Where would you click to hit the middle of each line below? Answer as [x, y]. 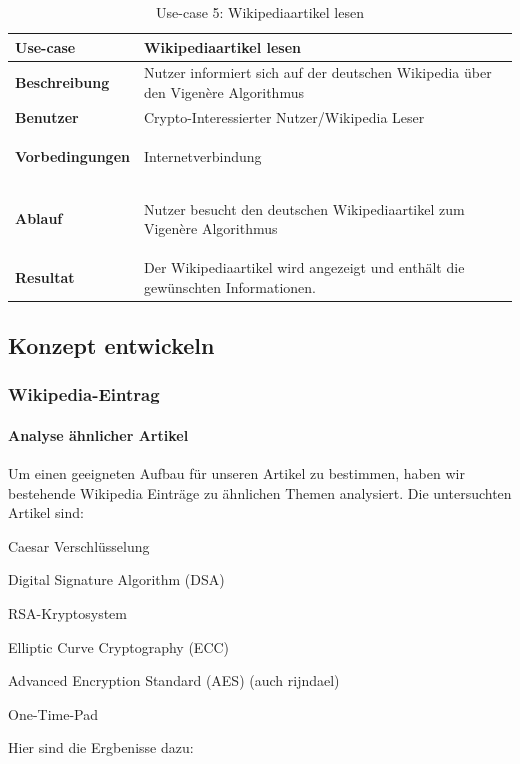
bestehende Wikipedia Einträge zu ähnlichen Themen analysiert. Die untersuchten [260, 492]
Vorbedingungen [72, 155]
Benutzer [47, 116]
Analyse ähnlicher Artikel [98, 434]
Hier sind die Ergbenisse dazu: [101, 747]
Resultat [45, 276]
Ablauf [39, 218]
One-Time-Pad [53, 713]
